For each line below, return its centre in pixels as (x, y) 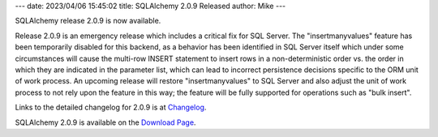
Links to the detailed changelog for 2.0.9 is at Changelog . (111, 107)
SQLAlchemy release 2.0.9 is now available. (88, 21)
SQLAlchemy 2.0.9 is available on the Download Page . (105, 122)
